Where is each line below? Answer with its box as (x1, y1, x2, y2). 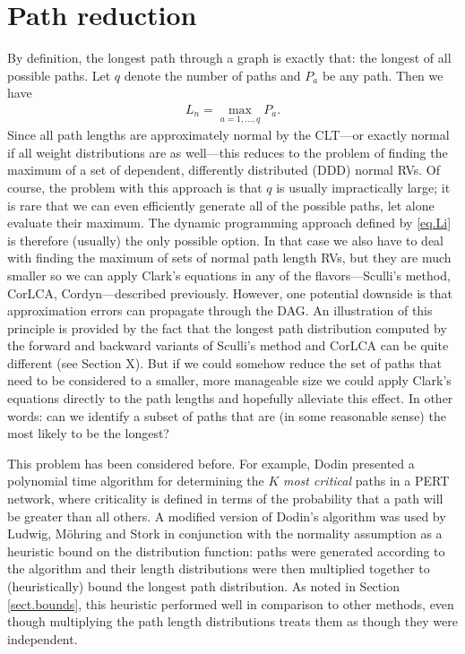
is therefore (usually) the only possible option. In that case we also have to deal (7, 230, 444, 249)
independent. (7, 629, 78, 648)
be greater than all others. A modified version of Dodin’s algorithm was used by (7, 506, 446, 525)
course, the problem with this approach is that (7, 177, 263, 196)
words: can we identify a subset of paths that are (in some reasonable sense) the (7, 406, 446, 425)
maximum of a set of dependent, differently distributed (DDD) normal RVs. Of (7, 160, 440, 179)
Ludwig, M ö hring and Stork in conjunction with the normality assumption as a (7, 524, 443, 543)
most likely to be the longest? (7, 424, 169, 443)
